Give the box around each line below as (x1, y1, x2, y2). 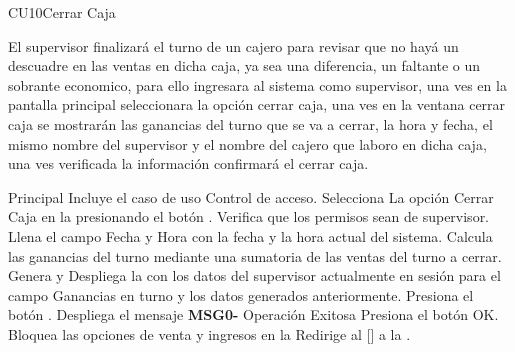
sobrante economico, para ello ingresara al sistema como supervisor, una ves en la (8, 74, 507, 95)
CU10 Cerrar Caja (8, 2, 116, 22)
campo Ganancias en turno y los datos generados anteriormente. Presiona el (8, 284, 474, 305)
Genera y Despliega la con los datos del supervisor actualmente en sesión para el (8, 265, 501, 286)
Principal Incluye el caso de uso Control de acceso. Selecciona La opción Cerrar (8, 186, 494, 207)
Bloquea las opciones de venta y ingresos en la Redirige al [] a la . (8, 323, 411, 344)
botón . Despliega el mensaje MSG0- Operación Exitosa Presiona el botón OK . (8, 304, 499, 325)
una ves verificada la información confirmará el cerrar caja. (8, 153, 369, 174)
